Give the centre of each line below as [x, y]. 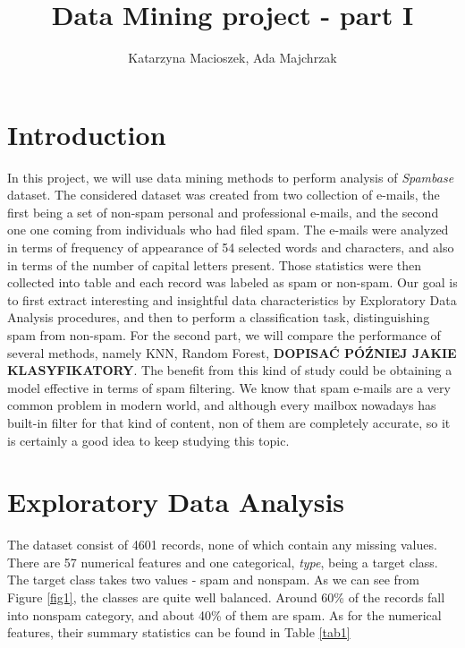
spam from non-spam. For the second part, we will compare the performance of [224, 335]
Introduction [87, 134]
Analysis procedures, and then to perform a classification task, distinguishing [219, 317]
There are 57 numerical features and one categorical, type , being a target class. [223, 562]
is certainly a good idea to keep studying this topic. [148, 440]
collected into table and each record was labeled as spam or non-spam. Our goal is [232, 282]
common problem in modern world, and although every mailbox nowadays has [222, 405]
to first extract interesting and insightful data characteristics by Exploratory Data [232, 299]
